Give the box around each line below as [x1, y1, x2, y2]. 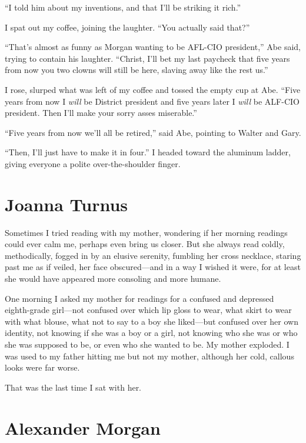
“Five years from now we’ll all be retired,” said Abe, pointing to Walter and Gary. [5, 126, 301, 138]
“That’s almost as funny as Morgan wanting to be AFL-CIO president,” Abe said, [5, 41, 301, 53]
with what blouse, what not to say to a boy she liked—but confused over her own [5, 315, 298, 327]
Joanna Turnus [5, 192, 128, 216]
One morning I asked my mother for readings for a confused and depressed [5, 292, 274, 304]
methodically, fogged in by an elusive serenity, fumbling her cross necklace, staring [5, 249, 301, 261]
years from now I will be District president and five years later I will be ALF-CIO [5, 95, 300, 107]
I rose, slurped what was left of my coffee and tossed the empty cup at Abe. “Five [5, 83, 301, 95]
